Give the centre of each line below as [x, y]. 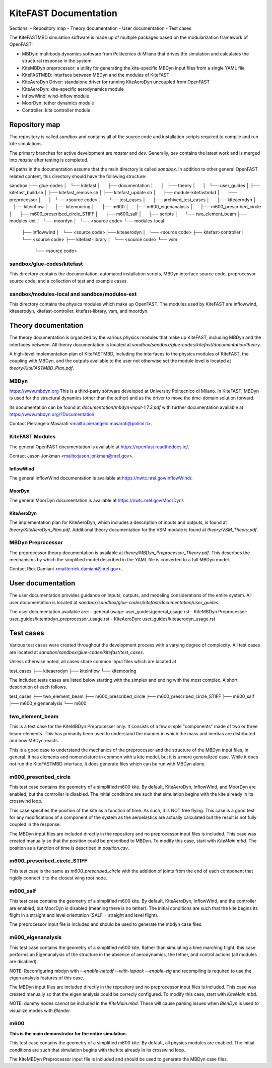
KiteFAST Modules [32, 437]
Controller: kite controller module [56, 110]
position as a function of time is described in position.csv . [69, 848]
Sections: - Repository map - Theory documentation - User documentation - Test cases [100, 28]
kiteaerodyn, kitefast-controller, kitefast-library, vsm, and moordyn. [79, 311]
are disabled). [24, 962]
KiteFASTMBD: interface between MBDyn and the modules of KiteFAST [96, 75]
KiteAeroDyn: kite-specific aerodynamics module [73, 89]
